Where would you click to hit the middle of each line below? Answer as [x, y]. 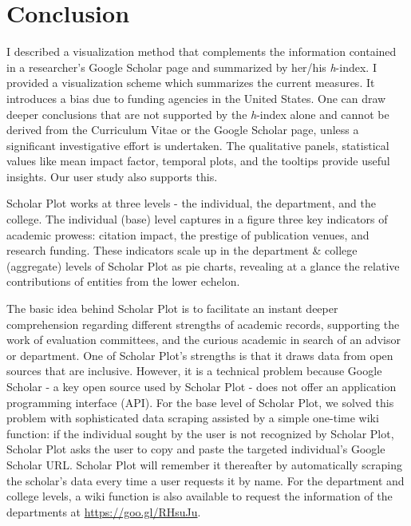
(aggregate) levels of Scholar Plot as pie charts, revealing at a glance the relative [203, 265]
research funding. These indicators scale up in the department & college [182, 250]
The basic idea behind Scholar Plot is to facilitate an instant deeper [172, 308]
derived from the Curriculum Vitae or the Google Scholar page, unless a [183, 130]
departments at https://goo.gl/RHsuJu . [104, 511]
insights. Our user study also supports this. [112, 176]
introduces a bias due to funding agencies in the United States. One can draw [196, 98]
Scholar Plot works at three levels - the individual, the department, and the [191, 203]
